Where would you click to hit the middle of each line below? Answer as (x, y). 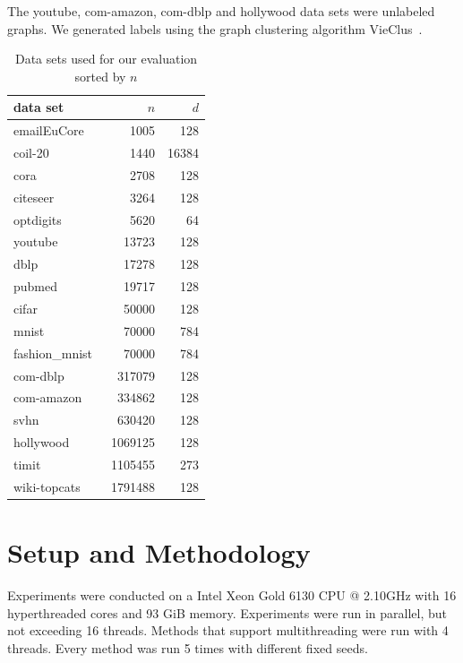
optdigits (38, 219)
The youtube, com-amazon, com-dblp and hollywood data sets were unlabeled (221, 11)
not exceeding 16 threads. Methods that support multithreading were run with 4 (228, 630)
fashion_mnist (53, 353)
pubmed (36, 286)
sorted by (100, 76)
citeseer (34, 197)
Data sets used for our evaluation (106, 59)
